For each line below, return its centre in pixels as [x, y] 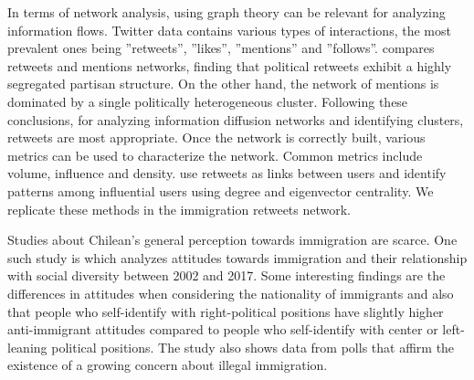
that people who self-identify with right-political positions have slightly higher [226, 311]
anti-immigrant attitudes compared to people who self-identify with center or [223, 329]
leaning [27, 347]
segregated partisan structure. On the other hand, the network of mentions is [223, 84]
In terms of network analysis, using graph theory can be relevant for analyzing [226, 12]
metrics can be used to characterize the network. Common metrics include [215, 155]
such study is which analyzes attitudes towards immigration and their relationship [237, 257]
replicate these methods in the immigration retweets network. [179, 209]
